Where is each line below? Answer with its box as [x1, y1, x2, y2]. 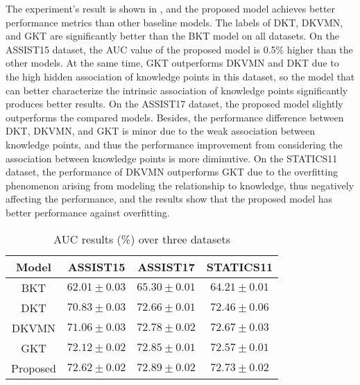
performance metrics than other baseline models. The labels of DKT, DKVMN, [6, 15, 343, 29]
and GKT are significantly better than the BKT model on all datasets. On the [6, 28, 339, 43]
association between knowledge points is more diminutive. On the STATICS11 [6, 151, 338, 165]
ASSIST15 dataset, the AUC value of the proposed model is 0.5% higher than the [6, 42, 353, 56]
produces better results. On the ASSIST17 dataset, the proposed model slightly [6, 96, 343, 111]
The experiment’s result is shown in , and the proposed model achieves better [6, 1, 336, 15]
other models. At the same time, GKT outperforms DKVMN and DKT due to [6, 55, 339, 70]
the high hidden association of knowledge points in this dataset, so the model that [6, 69, 355, 83]
